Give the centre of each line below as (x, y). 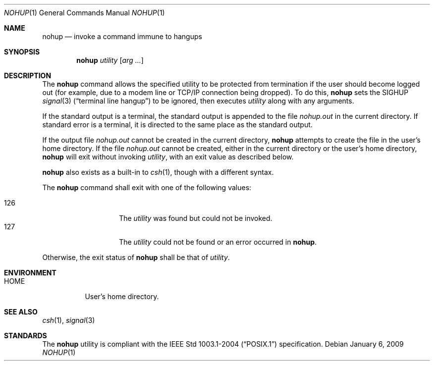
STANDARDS (26, 336)
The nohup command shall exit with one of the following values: (147, 187)
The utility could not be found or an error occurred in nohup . (218, 242)
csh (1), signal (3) (69, 320)
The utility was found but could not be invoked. (196, 218)
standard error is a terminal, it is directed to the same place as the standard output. (177, 125)
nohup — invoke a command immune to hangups (122, 36)
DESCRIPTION (28, 76)
